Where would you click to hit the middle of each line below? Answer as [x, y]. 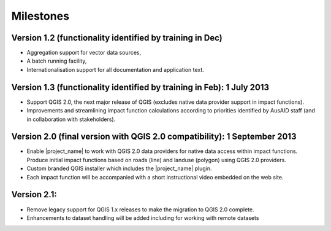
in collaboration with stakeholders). [71, 119]
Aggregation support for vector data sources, [84, 53]
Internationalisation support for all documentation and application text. [116, 69]
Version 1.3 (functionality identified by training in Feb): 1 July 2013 [140, 87]
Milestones [40, 16]
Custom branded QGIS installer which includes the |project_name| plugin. [119, 168]
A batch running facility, [57, 61]
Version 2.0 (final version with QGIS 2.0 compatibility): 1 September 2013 [154, 137]
